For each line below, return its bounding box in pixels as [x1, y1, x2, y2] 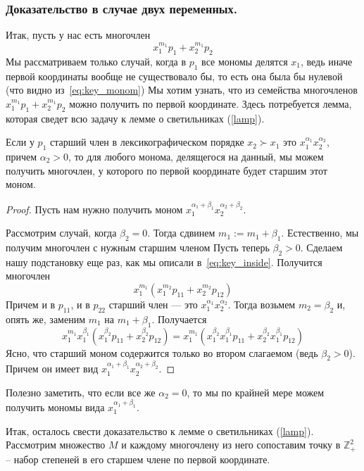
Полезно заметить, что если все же [6, 384, 156, 399]
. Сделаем [300, 239, 343, 254]
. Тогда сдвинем [147, 225, 215, 240]
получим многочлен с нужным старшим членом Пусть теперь [6, 239, 270, 254]
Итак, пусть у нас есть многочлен [6, 27, 151, 42]
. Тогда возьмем [227, 296, 296, 311]
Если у [6, 134, 34, 149]
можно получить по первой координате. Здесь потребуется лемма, [69, 96, 352, 111]
